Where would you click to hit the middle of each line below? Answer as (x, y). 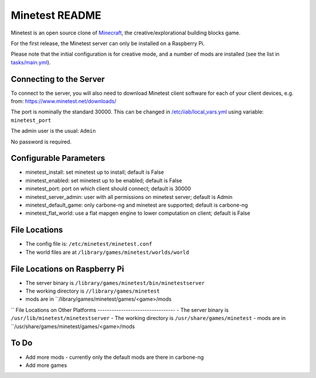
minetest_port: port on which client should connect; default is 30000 (108, 189)
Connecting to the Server (58, 79)
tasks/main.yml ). (31, 62)
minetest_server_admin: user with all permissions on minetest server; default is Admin (129, 197)
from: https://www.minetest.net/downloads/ (63, 101)
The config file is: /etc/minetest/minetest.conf (89, 244)
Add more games (46, 365)
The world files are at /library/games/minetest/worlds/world (107, 252)
